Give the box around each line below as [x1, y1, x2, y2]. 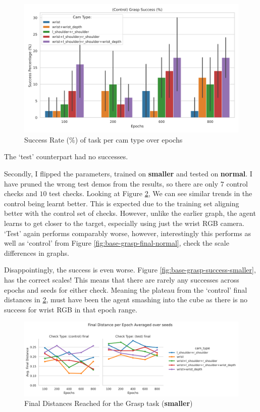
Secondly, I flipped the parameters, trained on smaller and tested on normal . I [4, 168, 252, 179]
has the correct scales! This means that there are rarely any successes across [4, 274, 239, 285]
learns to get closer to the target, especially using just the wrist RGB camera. [4, 217, 244, 228]
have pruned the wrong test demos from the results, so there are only [4, 178, 219, 189]
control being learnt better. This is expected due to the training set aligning [4, 198, 239, 208]
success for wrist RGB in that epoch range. [4, 304, 137, 314]
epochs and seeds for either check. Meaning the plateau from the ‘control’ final [4, 284, 247, 295]
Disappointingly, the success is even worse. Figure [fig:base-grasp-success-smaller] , [4, 264, 256, 275]
